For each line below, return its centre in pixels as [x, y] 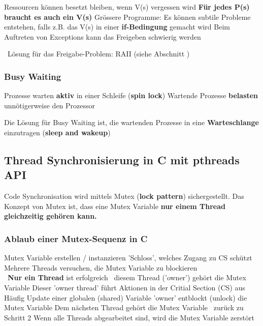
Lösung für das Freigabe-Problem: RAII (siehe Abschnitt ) [98, 54]
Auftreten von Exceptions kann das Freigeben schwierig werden [103, 36]
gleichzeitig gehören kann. [51, 216]
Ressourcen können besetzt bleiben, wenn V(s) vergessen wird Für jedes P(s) [127, 7]
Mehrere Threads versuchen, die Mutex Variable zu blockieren [101, 267]
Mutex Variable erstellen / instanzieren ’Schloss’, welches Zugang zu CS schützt [128, 258]
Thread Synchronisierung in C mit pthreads [122, 159]
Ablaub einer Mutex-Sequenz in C [76, 238]
